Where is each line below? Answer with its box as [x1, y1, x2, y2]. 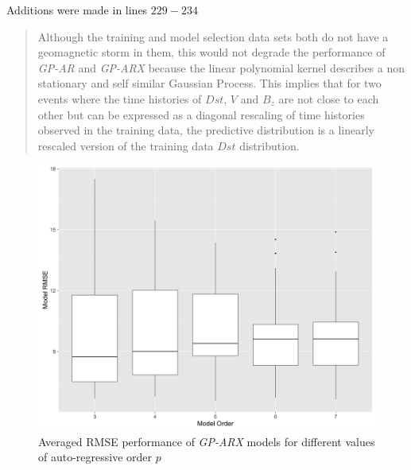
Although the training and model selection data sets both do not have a [37, 28, 389, 45]
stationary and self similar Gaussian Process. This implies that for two [37, 75, 382, 91]
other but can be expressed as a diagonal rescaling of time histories [37, 106, 365, 122]
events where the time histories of [37, 90, 202, 107]
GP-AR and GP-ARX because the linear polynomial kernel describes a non [37, 59, 405, 76]
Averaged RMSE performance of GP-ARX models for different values [38, 433, 375, 449]
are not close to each [278, 90, 379, 107]
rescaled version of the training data [37, 137, 214, 153]
